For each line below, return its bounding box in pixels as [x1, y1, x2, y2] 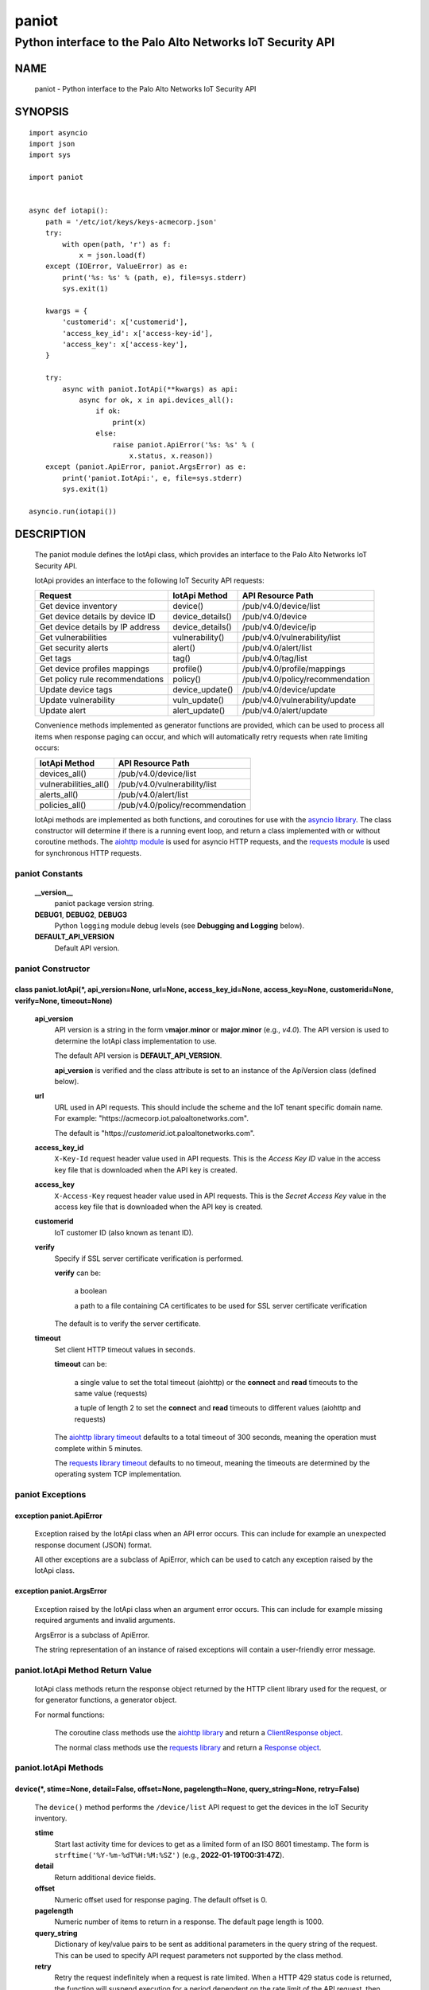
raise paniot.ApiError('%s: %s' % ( [112, 440, 256, 449]
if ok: [95, 407, 122, 416]
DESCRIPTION [14, 527, 87, 540]
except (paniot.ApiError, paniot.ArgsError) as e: [44, 462, 247, 471]
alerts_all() [39, 789, 79, 800]
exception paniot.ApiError [14, 1511, 102, 1520]
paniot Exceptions [14, 1489, 87, 1500]
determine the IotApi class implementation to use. [54, 1036, 218, 1046]
